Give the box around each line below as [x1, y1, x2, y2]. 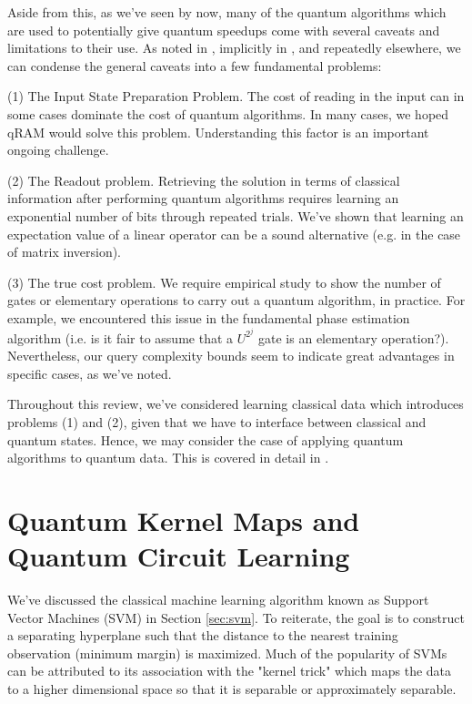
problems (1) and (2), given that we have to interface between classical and [7, 412, 427, 431]
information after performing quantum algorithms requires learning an [7, 189, 399, 208]
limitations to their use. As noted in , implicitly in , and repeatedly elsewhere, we [7, 38, 461, 57]
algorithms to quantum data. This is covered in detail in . [7, 448, 329, 467]
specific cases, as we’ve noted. [7, 363, 172, 383]
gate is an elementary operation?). [258, 328, 449, 347]
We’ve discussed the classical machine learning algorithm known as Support [7, 590, 429, 609]
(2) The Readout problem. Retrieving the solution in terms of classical [7, 170, 400, 189]
